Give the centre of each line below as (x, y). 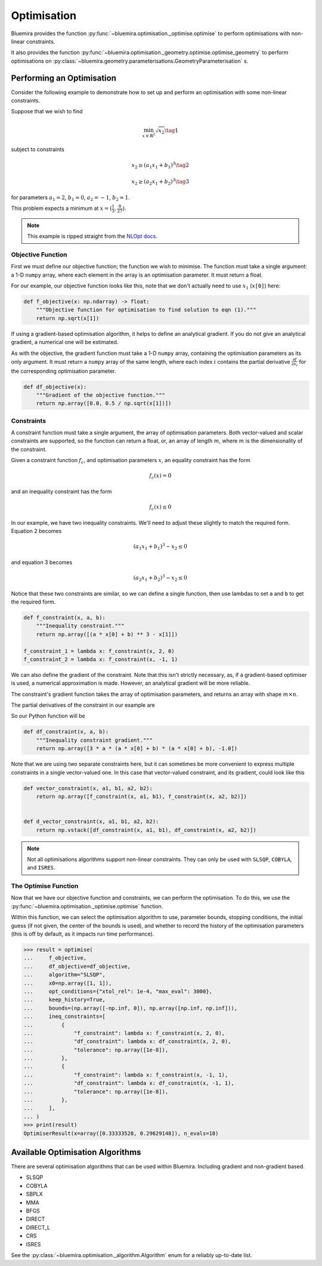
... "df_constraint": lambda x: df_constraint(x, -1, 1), (129, 1083)
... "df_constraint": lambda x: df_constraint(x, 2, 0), (127, 1041)
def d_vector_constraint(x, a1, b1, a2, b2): (91, 822)
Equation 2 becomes (36, 531)
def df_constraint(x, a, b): (66, 732)
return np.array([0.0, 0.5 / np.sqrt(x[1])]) (104, 403)
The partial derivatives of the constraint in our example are (83, 705)
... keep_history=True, (64, 1000)
